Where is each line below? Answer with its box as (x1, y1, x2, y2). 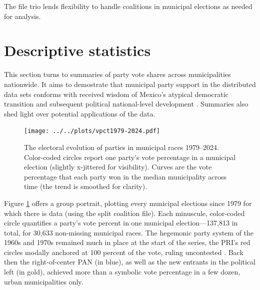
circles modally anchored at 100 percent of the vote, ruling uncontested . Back (4, 246, 243, 257)
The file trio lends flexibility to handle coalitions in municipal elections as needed (4, 1, 252, 11)
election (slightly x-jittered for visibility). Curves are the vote (24, 161, 212, 172)
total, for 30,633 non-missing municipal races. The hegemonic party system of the (4, 227, 254, 237)
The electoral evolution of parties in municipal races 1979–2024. (24, 141, 219, 152)
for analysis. (4, 10, 41, 21)
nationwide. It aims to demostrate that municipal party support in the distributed (4, 78, 256, 89)
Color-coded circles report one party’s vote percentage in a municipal (24, 151, 236, 162)
